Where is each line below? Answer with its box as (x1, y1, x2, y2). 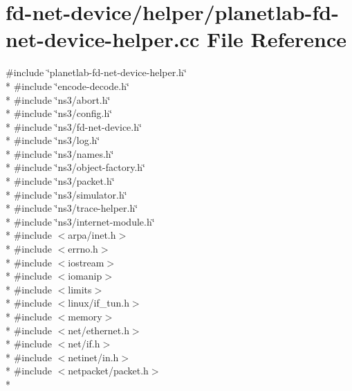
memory (68, 309, 102, 323)
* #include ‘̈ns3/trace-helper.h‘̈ (6, 201, 138, 215)
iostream (68, 255, 104, 269)
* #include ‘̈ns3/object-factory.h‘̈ (6, 160, 145, 174)
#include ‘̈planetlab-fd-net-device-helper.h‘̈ (6, 65, 187, 80)
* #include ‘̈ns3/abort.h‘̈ (6, 92, 111, 107)
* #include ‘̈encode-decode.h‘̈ (6, 78, 129, 93)
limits (68, 282, 92, 296)
